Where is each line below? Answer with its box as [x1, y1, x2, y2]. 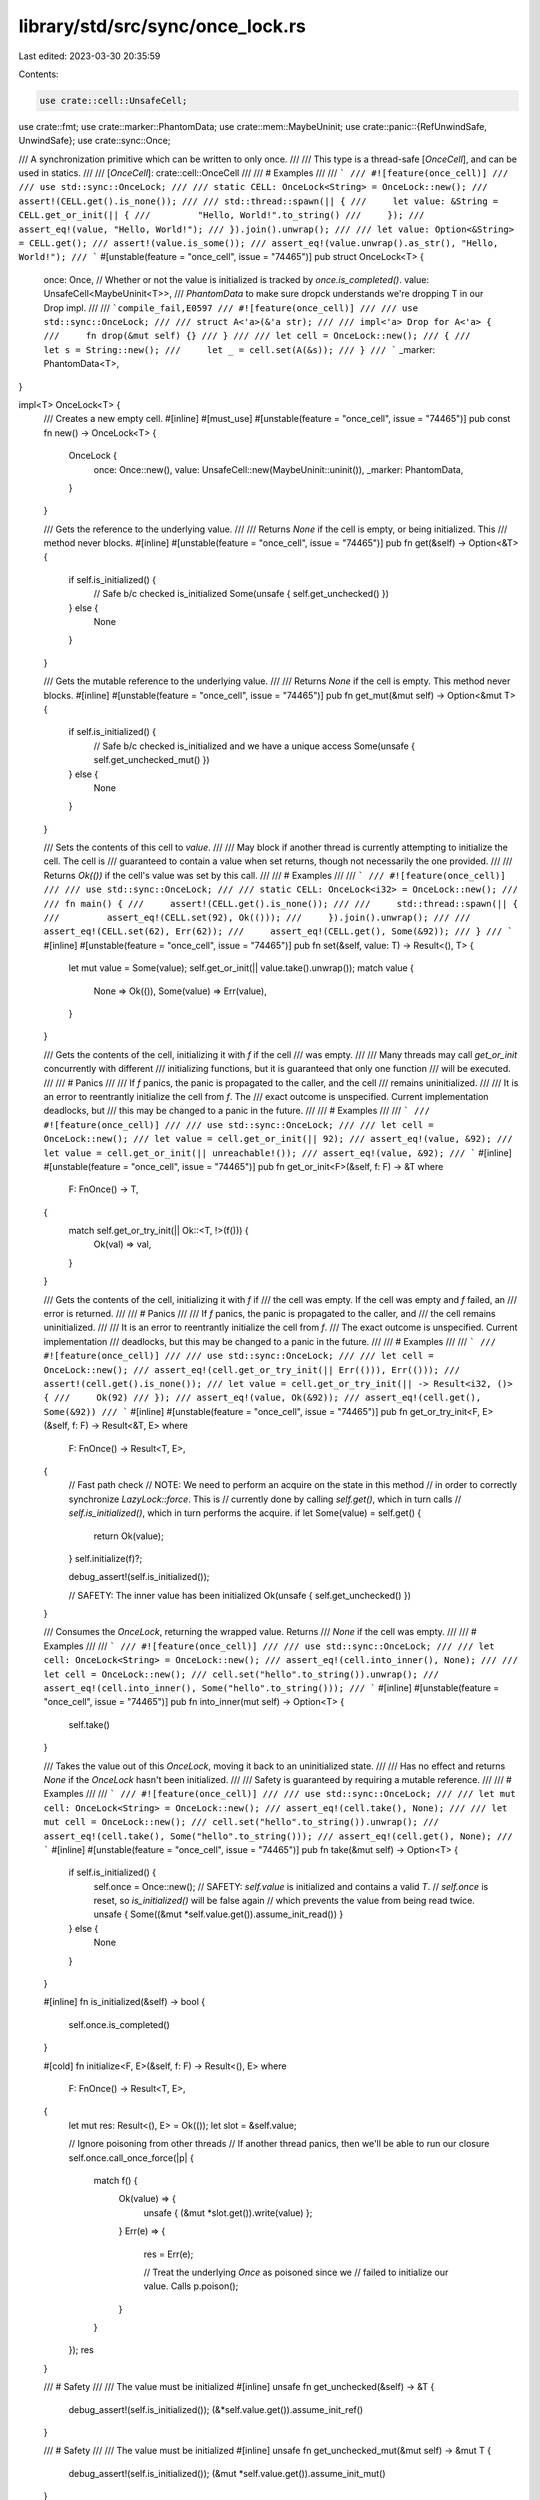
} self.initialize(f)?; [68, 1552, 143, 1564]
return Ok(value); [93, 1530, 164, 1542]
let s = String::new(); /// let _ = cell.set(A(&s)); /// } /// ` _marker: [43, 343, 436, 355]
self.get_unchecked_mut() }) [93, 754, 210, 766]
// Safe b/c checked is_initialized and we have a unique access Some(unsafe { [93, 740, 415, 752]
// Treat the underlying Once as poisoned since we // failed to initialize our [143, 2266, 449, 2278]
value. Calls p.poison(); [143, 2280, 239, 2292]
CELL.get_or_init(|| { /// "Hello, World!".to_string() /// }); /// [18, 210, 425, 221]
